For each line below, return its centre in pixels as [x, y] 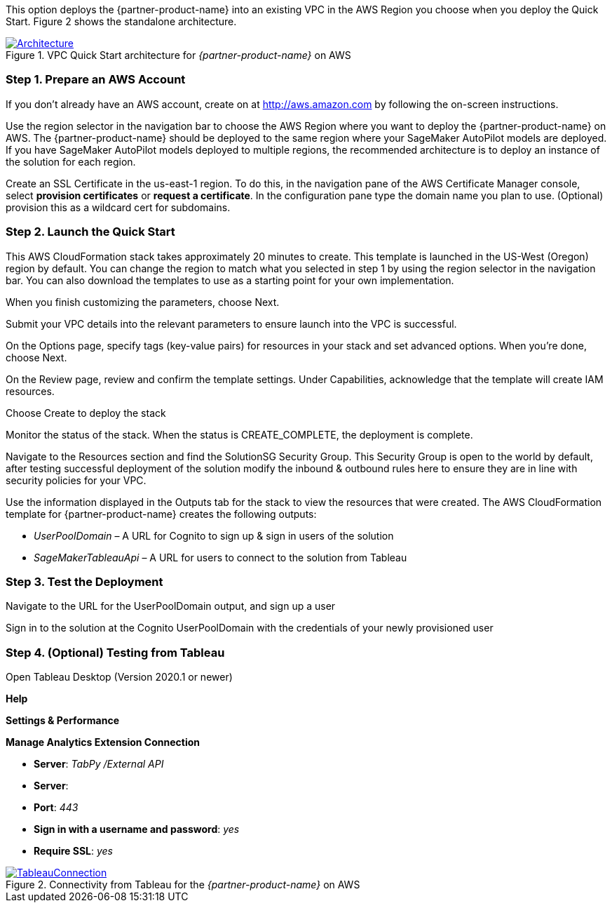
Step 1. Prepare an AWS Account [96, 80]
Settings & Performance [62, 720]
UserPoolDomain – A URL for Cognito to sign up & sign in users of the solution [214, 535]
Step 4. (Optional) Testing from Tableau [115, 652]
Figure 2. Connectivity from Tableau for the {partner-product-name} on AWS [183, 884]
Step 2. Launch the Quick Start [90, 232]
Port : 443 [56, 807]
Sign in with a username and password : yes [137, 829]
